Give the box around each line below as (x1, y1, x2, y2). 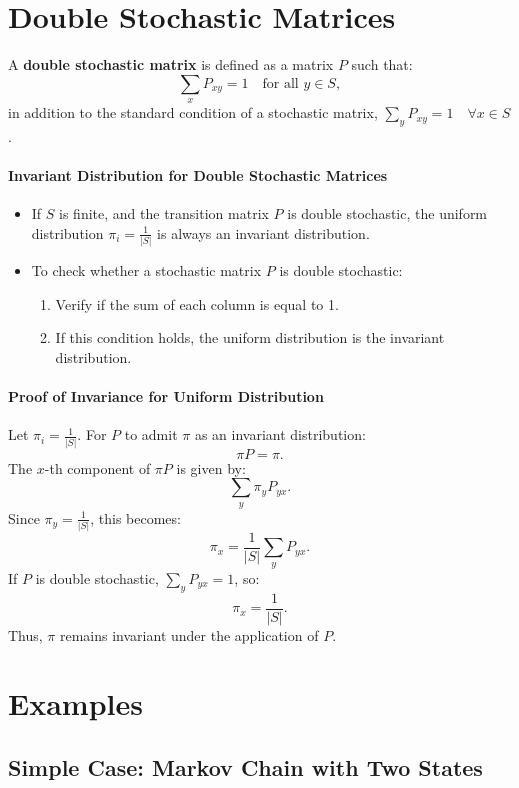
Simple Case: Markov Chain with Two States (8, 752, 483, 783)
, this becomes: (90, 507, 181, 528)
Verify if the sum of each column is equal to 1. (55, 293, 339, 314)
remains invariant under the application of (60, 624, 319, 645)
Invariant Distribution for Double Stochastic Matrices (8, 165, 388, 186)
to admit (124, 424, 178, 445)
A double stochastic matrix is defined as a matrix (8, 54, 334, 75)
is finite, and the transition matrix (59, 203, 269, 224)
